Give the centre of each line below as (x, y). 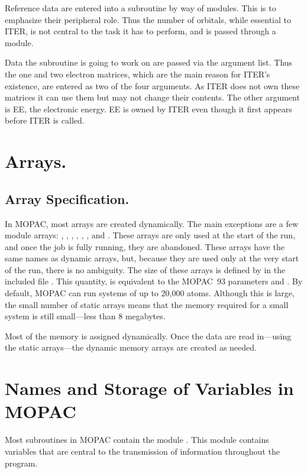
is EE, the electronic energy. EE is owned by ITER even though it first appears (148, 108)
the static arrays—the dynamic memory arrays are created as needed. (131, 347)
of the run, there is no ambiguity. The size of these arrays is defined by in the (145, 269)
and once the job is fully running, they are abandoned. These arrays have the (145, 246)
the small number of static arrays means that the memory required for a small (147, 304)
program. (21, 463)
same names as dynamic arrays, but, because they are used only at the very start (152, 258)
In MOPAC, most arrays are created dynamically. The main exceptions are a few (152, 223)
